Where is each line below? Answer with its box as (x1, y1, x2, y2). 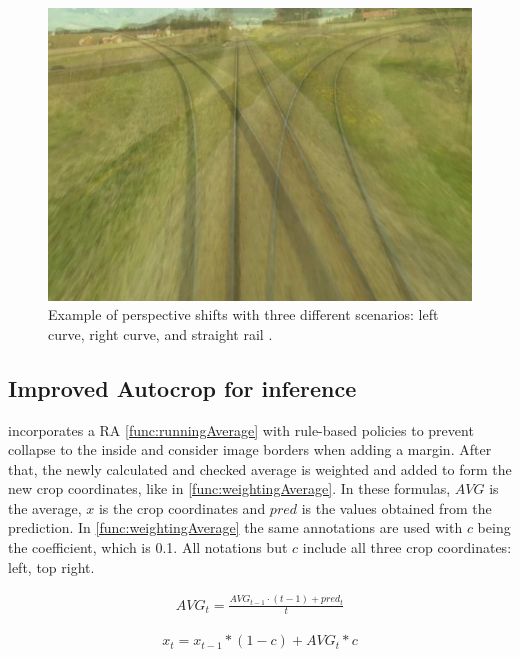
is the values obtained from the (301, 497, 492, 518)
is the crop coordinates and (98, 497, 266, 518)
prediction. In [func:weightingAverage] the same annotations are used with (8, 517, 463, 538)
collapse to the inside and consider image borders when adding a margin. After (8, 439, 492, 460)
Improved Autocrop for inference (8, 372, 357, 403)
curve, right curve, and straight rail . (48, 323, 273, 344)
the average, (8, 497, 82, 518)
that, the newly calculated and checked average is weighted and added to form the (8, 458, 512, 479)
